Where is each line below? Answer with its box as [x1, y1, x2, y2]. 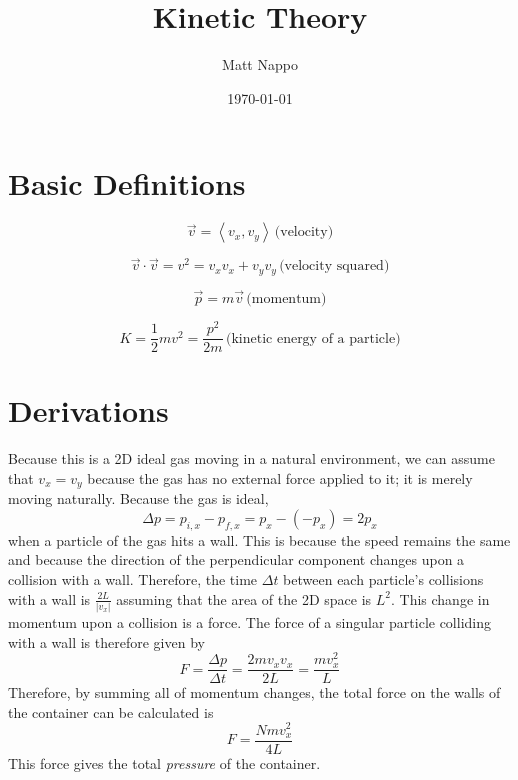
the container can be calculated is [8, 701, 214, 722]
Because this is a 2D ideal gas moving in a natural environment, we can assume [8, 448, 495, 469]
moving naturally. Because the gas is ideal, [8, 488, 269, 509]
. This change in [390, 588, 490, 609]
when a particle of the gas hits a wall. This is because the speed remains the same [8, 529, 511, 550]
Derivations [8, 390, 169, 431]
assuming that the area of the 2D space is [116, 588, 372, 609]
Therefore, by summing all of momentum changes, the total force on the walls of [8, 682, 501, 703]
